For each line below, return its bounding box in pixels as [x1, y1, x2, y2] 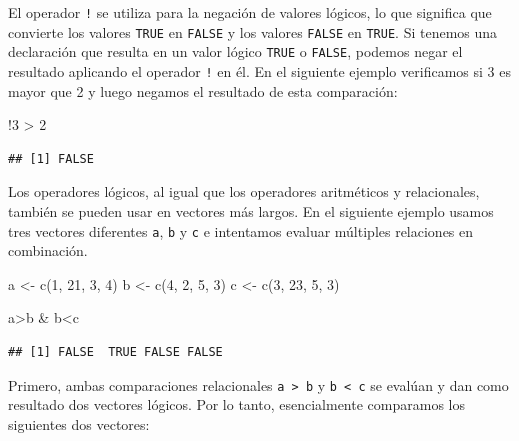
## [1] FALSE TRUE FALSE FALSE [8, 345, 223, 360]
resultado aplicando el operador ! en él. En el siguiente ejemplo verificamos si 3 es [8, 60, 511, 81]
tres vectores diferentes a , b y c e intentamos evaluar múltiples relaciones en [8, 220, 474, 241]
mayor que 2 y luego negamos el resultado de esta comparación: [8, 80, 398, 101]
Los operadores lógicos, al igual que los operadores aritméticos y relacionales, [8, 181, 480, 202]
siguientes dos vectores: [8, 413, 150, 434]
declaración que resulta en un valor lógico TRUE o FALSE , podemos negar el [8, 41, 463, 62]
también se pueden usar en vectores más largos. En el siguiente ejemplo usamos [8, 201, 494, 221]
